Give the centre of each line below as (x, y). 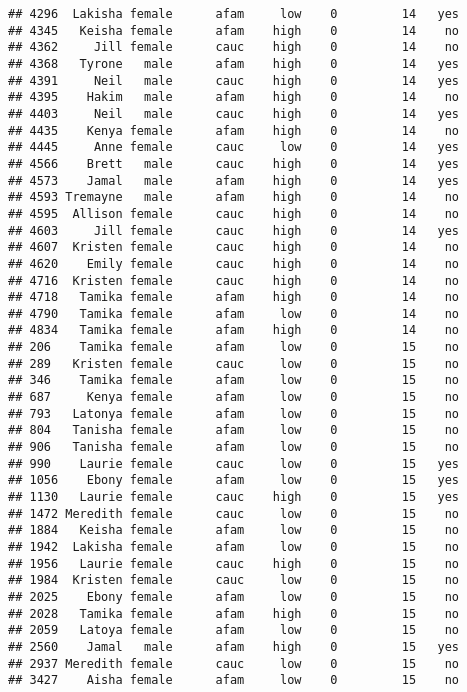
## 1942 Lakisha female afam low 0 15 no (234, 547)
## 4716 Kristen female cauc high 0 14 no (234, 280)
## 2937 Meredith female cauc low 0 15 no (234, 663)
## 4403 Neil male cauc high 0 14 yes (234, 113)
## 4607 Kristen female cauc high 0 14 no (234, 247)
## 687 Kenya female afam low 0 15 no (234, 397)
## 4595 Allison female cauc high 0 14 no (234, 213)
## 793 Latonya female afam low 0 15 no (234, 413)
